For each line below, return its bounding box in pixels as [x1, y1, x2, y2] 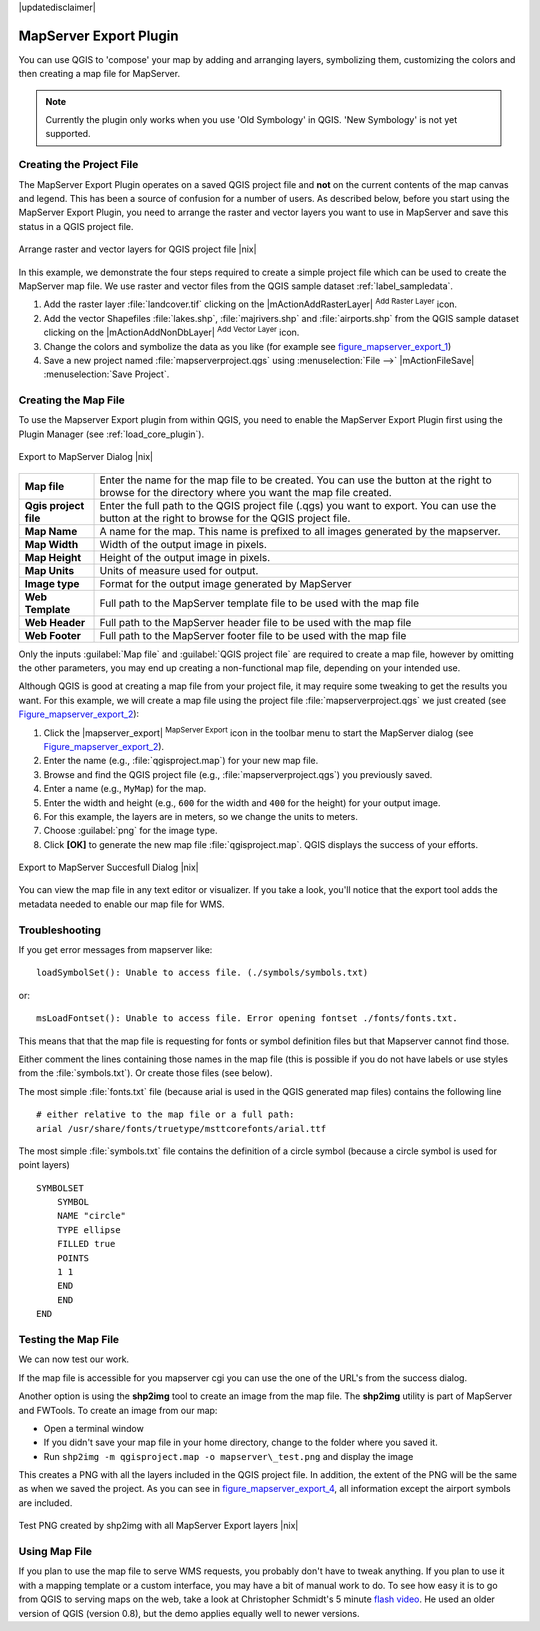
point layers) [18, 1159, 70, 1171]
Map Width [24, 537, 79, 551]
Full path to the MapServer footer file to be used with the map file [99, 628, 407, 642]
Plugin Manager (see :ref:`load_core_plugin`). [18, 428, 205, 440]
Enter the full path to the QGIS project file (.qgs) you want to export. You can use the [99, 498, 497, 512]
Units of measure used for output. [99, 563, 259, 577]
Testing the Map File [18, 1332, 120, 1346]
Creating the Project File [18, 158, 139, 172]
